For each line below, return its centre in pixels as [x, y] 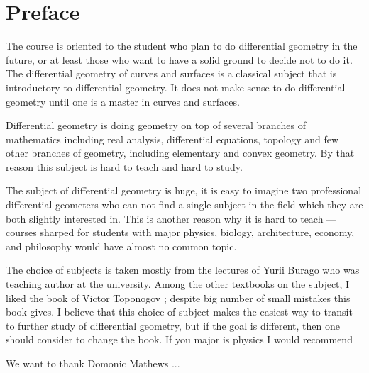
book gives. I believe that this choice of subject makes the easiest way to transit [179, 312]
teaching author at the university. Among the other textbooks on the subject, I [178, 284]
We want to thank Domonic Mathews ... [93, 363]
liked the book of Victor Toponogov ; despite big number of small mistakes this [178, 297]
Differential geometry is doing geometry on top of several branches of [156, 125]
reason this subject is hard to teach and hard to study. [124, 166]
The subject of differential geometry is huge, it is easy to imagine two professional [184, 190]
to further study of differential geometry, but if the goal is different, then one [173, 325]
